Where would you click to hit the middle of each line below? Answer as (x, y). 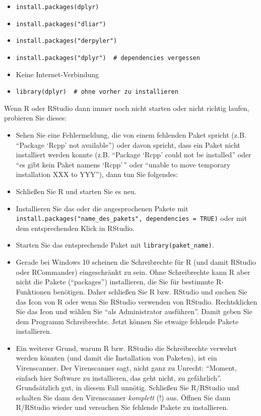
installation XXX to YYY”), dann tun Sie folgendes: (97, 174)
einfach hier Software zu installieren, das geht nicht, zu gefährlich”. (119, 377)
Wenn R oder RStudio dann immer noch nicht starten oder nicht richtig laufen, (127, 108)
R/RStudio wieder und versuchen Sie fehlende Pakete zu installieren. (122, 407)
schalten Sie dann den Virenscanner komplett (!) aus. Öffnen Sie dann (123, 397)
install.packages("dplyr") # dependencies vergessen (108, 58)
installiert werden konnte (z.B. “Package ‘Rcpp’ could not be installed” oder (134, 155)
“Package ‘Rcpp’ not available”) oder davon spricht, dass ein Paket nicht (128, 144)
